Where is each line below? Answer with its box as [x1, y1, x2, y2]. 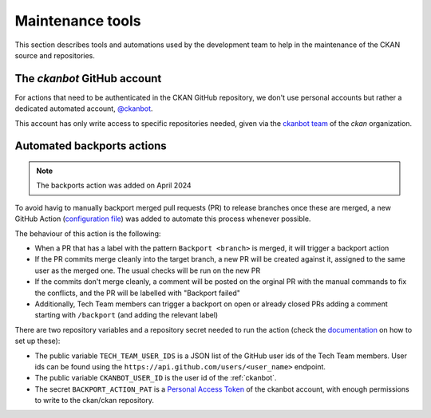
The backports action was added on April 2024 [36, 180, 192, 191]
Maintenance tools [14, 12, 141, 30]
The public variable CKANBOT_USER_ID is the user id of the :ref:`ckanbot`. [34, 373, 277, 383]
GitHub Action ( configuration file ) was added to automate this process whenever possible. [14, 214, 311, 223]
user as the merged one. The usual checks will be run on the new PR [34, 266, 261, 275]
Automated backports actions [14, 140, 167, 153]
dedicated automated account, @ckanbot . [14, 104, 153, 113]
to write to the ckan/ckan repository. [34, 396, 155, 405]
